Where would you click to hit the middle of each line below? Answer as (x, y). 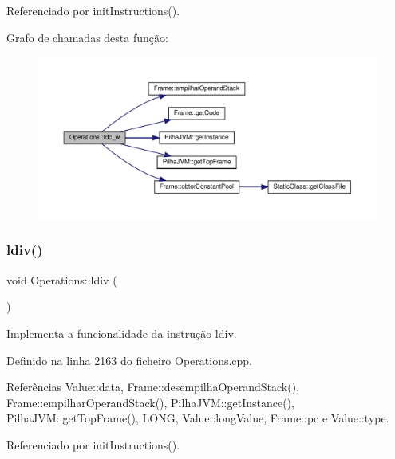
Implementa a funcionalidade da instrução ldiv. (122, 333)
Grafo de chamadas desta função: (87, 37)
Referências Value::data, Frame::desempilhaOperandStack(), (153, 387)
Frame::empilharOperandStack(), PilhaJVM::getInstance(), (150, 402)
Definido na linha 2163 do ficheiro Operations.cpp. (130, 360)
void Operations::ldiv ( (62, 279)
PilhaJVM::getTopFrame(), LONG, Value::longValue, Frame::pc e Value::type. (198, 418)
